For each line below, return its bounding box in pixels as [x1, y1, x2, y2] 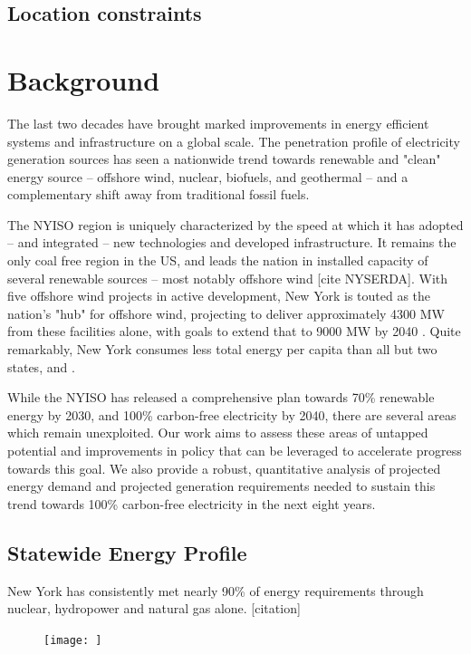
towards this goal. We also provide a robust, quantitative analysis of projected [7, 458, 441, 477]
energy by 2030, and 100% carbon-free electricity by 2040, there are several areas [7, 405, 457, 424]
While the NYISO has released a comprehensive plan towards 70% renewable [7, 388, 435, 407]
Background [7, 61, 160, 98]
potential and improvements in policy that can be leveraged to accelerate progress [7, 441, 462, 459]
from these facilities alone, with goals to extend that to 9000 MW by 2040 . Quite [7, 322, 461, 341]
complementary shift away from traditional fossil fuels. [7, 185, 310, 204]
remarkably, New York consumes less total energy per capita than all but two [7, 340, 437, 359]
